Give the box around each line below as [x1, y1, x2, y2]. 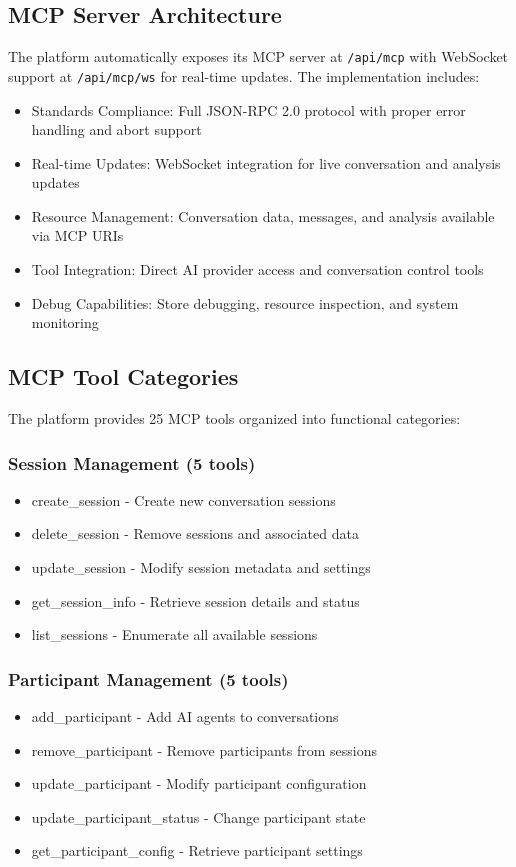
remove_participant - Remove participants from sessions [31, 739, 378, 760]
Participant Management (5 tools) [8, 666, 289, 691]
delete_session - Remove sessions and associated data [31, 523, 359, 544]
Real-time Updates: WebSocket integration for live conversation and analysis [31, 152, 501, 173]
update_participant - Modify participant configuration [31, 773, 367, 794]
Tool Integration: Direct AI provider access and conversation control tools [31, 259, 484, 280]
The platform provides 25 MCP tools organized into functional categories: [8, 408, 461, 429]
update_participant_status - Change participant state [31, 806, 366, 827]
